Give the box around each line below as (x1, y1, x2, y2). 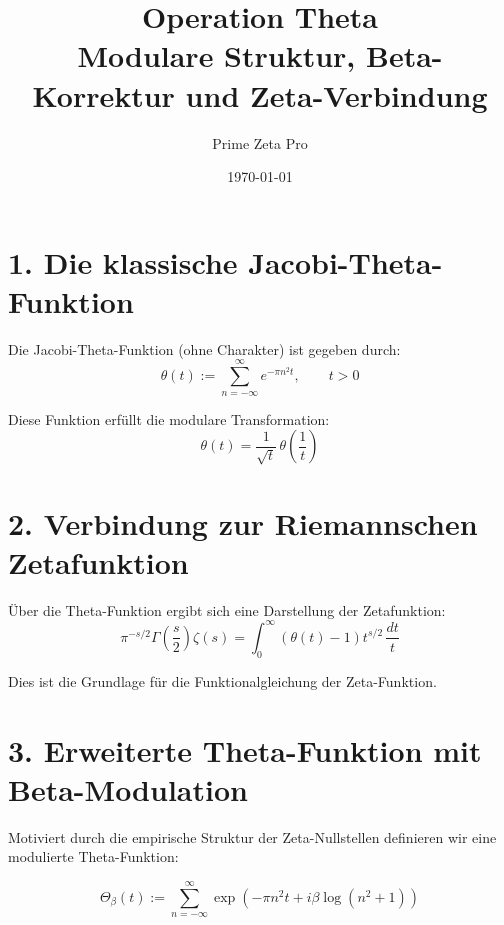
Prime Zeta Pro (212, 132, 308, 153)
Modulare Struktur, (77, 35, 356, 76)
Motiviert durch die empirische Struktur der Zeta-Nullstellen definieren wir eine (8, 826, 497, 847)
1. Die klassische (8, 241, 238, 282)
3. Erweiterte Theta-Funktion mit (8, 729, 482, 770)
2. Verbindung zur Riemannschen (8, 502, 478, 543)
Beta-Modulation (8, 768, 248, 809)
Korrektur (32, 74, 175, 115)
